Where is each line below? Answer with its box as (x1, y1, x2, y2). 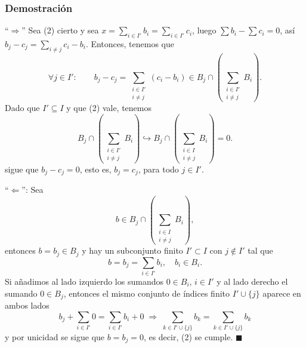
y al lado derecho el (217, 275, 288, 288)
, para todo (138, 162, 179, 175)
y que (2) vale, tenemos (66, 101, 152, 114)
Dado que (5, 101, 40, 114)
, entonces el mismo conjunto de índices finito (63, 287, 230, 299)
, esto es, (79, 162, 112, 175)
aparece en (262, 287, 301, 299)
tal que (248, 244, 273, 257)
